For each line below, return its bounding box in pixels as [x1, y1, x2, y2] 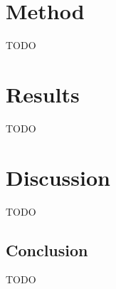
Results [6, 79, 80, 108]
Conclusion [6, 238, 88, 261]
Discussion [6, 162, 110, 191]
